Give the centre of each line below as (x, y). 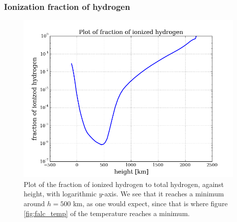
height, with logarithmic (60, 194)
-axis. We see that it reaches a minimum (163, 194)
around (34, 203)
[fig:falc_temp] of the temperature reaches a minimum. (107, 213)
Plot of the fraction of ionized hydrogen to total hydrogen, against (124, 184)
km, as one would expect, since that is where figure (150, 203)
